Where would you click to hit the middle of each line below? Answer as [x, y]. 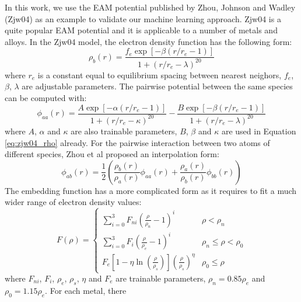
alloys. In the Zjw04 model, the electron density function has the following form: [148, 41]
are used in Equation [259, 131]
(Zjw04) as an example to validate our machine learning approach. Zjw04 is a [143, 18]
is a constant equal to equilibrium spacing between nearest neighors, [160, 74]
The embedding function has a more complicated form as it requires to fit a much [151, 190]
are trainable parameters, [161, 278]
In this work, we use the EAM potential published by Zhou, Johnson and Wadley [150, 7]
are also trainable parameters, [124, 131]
